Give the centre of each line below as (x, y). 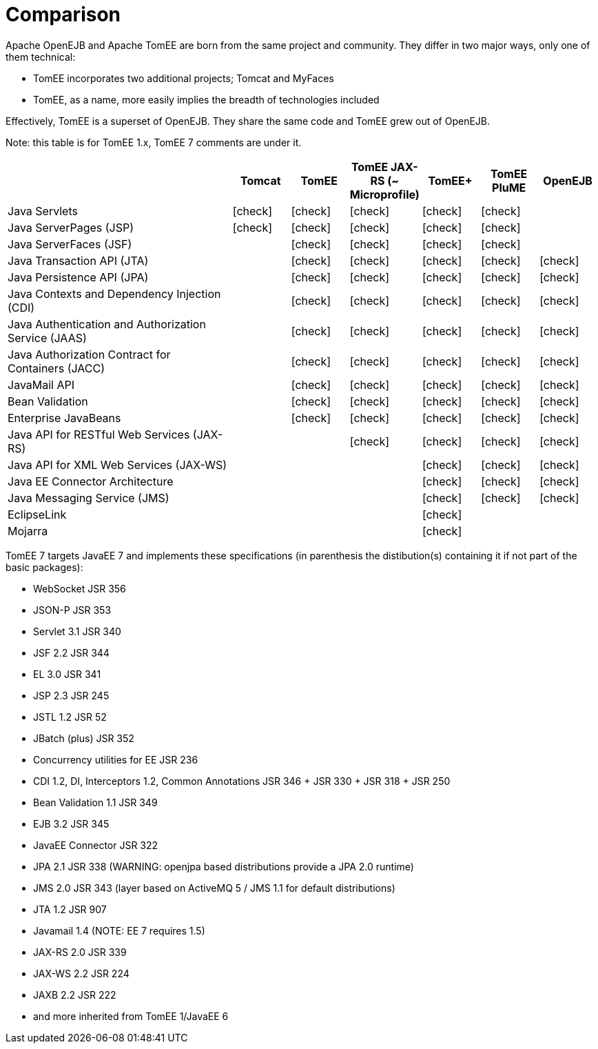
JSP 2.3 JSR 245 (71, 695)
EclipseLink (37, 514)
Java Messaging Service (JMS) (89, 498)
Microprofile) (384, 194)
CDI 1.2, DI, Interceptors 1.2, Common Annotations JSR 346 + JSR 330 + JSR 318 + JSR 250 (242, 781)
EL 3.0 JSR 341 (67, 674)
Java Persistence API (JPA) (78, 277)
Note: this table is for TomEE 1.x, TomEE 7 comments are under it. (154, 142)
